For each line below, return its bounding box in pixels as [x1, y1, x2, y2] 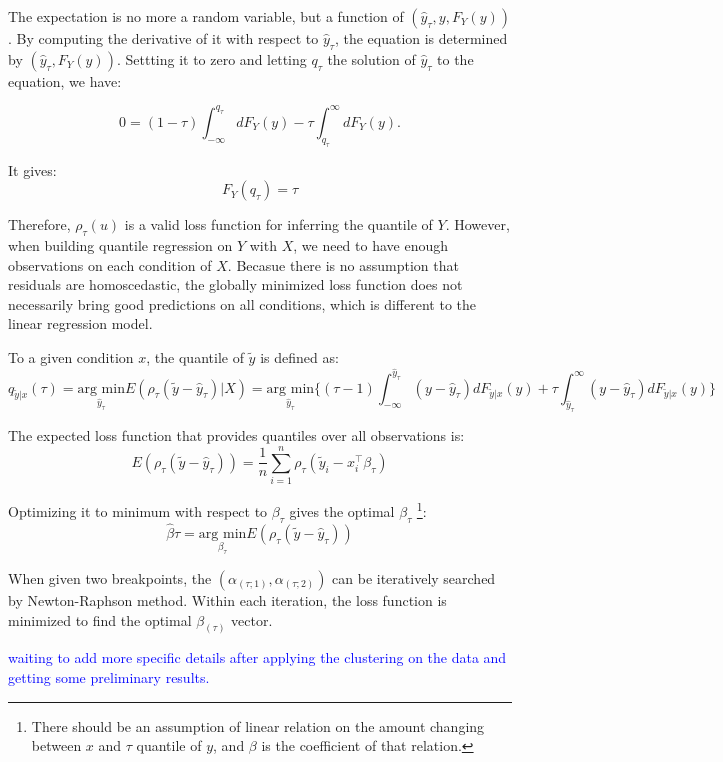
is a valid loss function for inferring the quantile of [124, 214, 433, 235]
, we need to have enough [293, 235, 448, 256]
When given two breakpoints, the [8, 567, 212, 588]
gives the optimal [289, 500, 395, 521]
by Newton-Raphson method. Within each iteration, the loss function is [8, 589, 447, 610]
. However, [445, 214, 510, 235]
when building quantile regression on [8, 235, 233, 256]
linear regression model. [8, 313, 153, 334]
